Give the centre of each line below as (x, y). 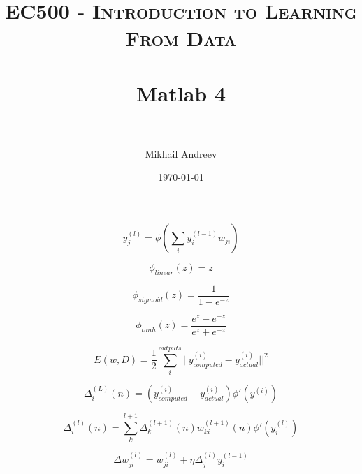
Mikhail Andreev (181, 153)
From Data (181, 38)
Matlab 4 (181, 92)
